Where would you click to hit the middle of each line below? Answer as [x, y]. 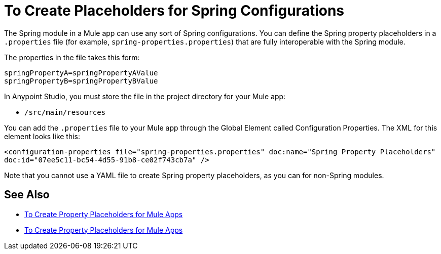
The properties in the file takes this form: [72, 57]
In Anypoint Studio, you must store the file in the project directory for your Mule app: [145, 96]
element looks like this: [42, 136]
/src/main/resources [65, 112]
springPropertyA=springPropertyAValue [81, 73]
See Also [27, 195]
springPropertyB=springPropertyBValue [81, 81]
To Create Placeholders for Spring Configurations [174, 11]
